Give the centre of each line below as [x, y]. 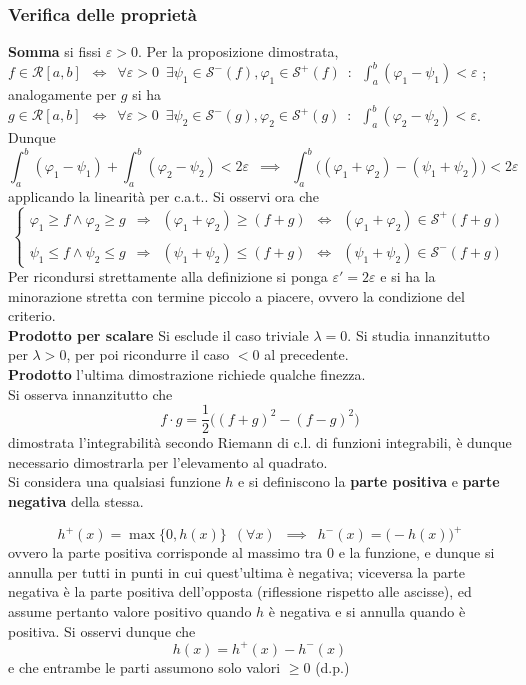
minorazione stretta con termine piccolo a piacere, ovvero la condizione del [236, 295]
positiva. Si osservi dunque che [102, 630]
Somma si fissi [55, 51]
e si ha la [408, 276]
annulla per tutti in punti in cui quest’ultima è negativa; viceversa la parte [236, 571]
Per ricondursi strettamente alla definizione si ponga [168, 276]
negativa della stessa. [76, 501]
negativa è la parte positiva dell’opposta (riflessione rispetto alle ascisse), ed [240, 591]
